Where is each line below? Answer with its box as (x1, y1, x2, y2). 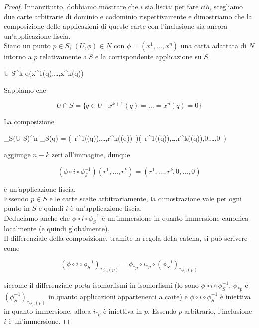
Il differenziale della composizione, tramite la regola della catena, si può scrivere (4, 233, 248, 243)
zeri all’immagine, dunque (51, 149, 130, 160)
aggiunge (4, 149, 31, 160)
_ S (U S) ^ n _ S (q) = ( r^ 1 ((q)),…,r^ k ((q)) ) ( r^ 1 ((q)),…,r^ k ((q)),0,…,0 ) (4, 132, 227, 143)
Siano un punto (4, 40, 51, 51)
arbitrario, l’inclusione (184, 305, 252, 316)
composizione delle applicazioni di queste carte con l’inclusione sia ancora (4, 21, 228, 31)
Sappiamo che (4, 84, 46, 95)
